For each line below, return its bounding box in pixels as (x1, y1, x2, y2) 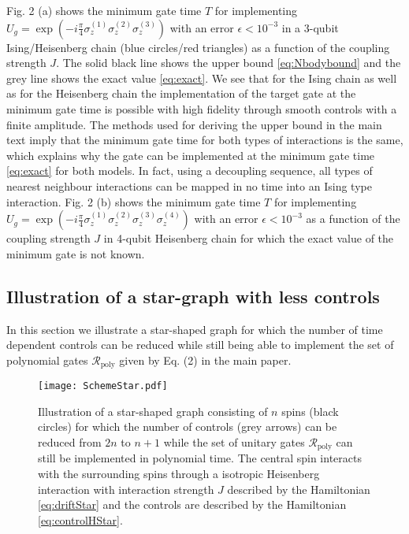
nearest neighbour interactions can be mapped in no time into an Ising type (6, 177, 372, 194)
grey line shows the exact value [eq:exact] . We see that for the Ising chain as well (6, 69, 397, 86)
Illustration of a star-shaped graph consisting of (38, 402, 268, 419)
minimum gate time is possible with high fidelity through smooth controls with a (6, 100, 397, 117)
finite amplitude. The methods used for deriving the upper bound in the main (6, 116, 382, 132)
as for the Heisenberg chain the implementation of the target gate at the (6, 85, 356, 102)
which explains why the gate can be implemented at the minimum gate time (6, 146, 375, 163)
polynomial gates (6, 351, 88, 368)
